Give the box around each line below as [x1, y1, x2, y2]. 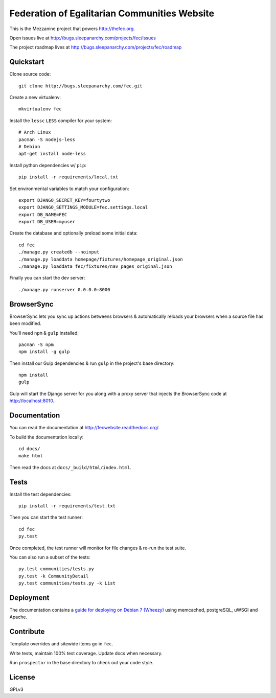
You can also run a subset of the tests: [9, 554, 90, 560]
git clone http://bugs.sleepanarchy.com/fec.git [18, 83, 143, 89]
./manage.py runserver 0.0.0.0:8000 [18, 287, 110, 292]
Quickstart [9, 58, 44, 66]
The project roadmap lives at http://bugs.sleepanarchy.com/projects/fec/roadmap [9, 44, 182, 51]
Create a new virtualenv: [9, 95, 61, 101]
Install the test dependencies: [9, 491, 72, 497]
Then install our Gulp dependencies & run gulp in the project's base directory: [9, 360, 175, 366]
